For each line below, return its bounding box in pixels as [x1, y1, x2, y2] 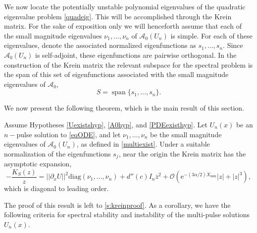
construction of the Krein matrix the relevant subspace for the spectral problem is [4, 59, 253, 70]
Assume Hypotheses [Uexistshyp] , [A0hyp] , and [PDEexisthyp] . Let [4, 119, 207, 129]
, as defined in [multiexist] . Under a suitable [76, 139, 210, 149]
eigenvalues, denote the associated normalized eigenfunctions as [4, 40, 196, 50]
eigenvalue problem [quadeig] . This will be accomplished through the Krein [4, 11, 232, 21]
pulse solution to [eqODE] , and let [16, 129, 121, 139]
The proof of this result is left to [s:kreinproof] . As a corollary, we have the [4, 199, 231, 210]
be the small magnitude [150, 129, 222, 139]
